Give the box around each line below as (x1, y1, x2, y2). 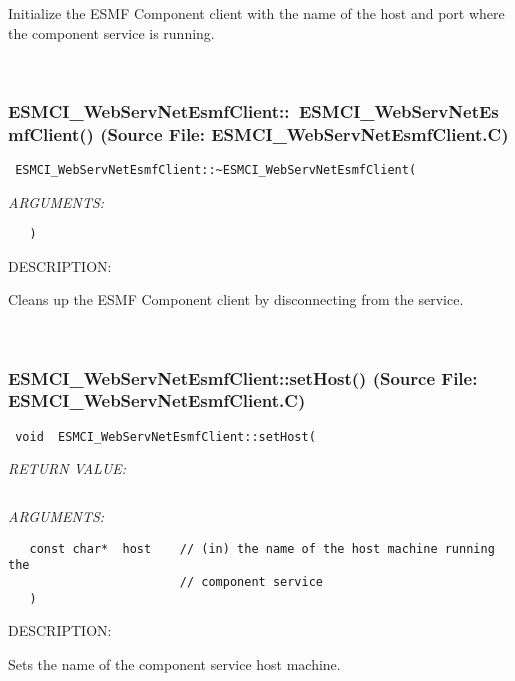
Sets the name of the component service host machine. (8, 653, 341, 674)
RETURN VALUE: (8, 458, 127, 479)
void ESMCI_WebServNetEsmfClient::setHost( (15, 429, 316, 444)
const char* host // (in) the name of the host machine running (29, 541, 495, 556)
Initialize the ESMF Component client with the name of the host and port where (8, 3, 505, 23)
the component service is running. (8, 22, 215, 43)
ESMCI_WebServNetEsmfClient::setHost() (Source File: (8, 365, 478, 390)
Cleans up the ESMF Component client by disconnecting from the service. (8, 289, 464, 310)
